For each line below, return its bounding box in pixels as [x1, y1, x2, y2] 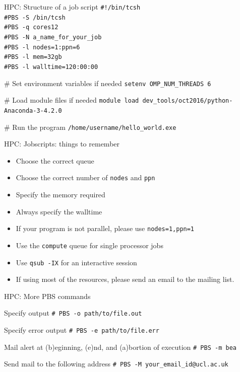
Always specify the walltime [16, 206, 102, 216]
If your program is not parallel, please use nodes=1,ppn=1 [16, 223, 195, 234]
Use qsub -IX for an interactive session [16, 257, 137, 267]
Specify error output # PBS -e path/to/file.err [4, 325, 159, 335]
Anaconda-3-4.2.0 [4, 107, 62, 114]
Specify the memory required [16, 189, 105, 200]
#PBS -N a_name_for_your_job [4, 33, 102, 41]
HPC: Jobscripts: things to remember [4, 138, 120, 149]
